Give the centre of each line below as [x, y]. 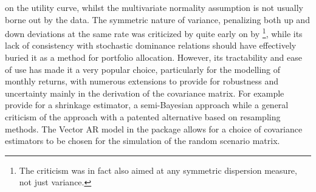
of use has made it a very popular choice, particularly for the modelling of [143, 69]
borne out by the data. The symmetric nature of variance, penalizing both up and [157, 19]
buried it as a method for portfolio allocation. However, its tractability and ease [153, 57]
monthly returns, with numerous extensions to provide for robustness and [142, 81]
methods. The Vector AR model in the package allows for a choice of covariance [154, 129]
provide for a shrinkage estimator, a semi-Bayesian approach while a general [147, 105]
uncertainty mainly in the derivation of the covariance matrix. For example [145, 93]
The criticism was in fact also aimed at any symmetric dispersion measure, [158, 170]
